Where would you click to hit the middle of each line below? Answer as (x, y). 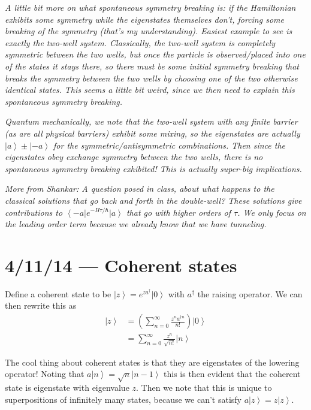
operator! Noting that (45, 374)
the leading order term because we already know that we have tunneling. (136, 224)
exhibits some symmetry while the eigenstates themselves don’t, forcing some (144, 19)
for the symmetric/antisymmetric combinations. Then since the (170, 145)
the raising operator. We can (250, 293)
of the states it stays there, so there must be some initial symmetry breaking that (152, 66)
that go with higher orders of (179, 212)
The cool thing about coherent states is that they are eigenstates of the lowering (152, 362)
